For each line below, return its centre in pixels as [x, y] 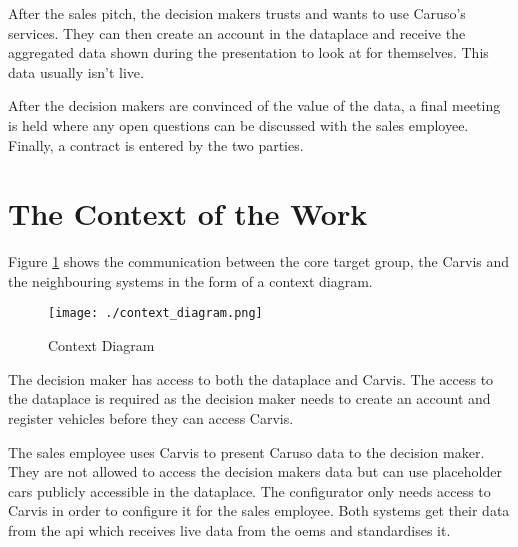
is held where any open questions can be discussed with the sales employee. [238, 124]
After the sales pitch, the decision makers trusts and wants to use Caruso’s [237, 13]
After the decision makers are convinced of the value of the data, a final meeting [254, 105]
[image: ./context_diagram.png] [155, 313]
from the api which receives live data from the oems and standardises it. [229, 529]
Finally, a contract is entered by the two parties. [156, 144]
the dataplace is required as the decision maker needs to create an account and [249, 398]
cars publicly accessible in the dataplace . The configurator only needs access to [249, 490]
